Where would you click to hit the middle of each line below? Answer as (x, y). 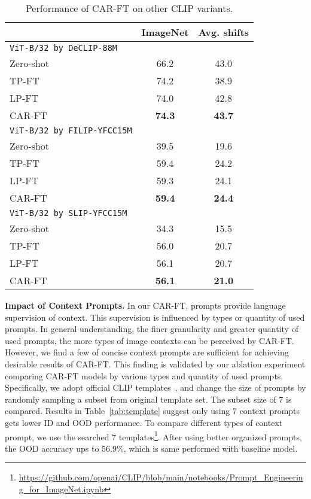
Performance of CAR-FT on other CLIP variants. (129, 8)
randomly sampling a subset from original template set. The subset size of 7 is (148, 399)
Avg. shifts (224, 32)
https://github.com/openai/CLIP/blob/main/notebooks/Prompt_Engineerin (161, 477)
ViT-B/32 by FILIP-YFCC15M (71, 130)
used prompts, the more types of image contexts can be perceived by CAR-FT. (150, 340)
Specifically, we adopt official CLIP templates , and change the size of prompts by (155, 387)
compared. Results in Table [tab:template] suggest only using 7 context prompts (153, 411)
